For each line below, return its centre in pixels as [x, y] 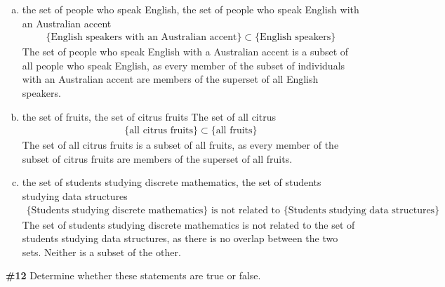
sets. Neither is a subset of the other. [101, 252]
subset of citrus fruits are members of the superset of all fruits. [157, 158]
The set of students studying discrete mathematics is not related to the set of [188, 224]
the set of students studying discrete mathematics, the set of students [172, 182]
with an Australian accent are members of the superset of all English [170, 79]
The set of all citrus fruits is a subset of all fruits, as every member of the [180, 145]
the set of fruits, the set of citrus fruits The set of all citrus [149, 116]
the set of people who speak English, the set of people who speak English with [191, 9]
